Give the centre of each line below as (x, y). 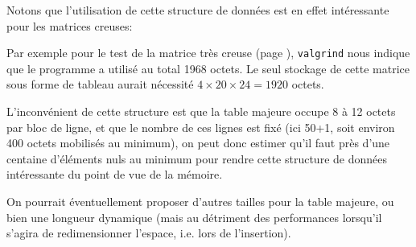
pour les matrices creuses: (70, 25)
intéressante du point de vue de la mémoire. (115, 174)
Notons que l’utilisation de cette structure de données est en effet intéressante (198, 10)
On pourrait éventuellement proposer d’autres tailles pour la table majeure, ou (200, 201)
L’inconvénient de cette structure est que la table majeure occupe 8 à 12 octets (201, 111)
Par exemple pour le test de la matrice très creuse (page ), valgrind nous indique (208, 53)
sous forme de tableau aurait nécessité (100, 84)
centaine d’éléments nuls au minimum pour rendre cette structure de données (197, 158)
